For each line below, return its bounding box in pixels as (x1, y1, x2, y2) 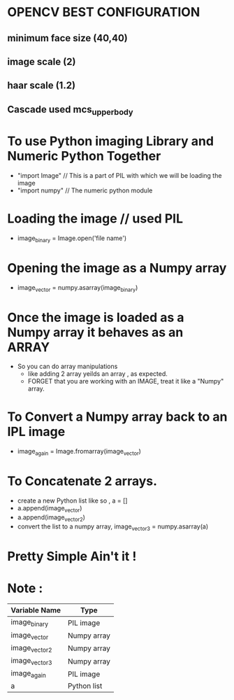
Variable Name (10, 605, 61, 615)
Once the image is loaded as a (7, 309, 184, 325)
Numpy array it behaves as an (7, 324, 184, 340)
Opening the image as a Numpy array (7, 260, 227, 276)
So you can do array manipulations (17, 362, 118, 371)
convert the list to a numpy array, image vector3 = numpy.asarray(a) (17, 522, 209, 532)
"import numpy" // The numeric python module (17, 186, 153, 195)
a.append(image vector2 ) (17, 512, 86, 523)
